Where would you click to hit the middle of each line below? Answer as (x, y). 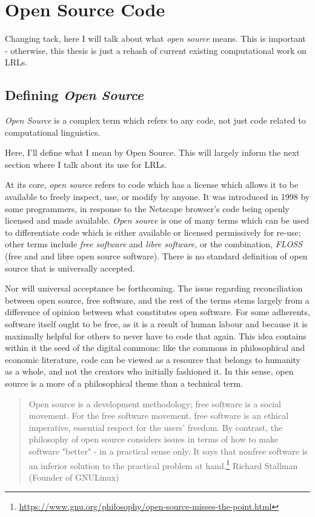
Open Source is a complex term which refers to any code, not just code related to (155, 120)
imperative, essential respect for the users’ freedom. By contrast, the (156, 427)
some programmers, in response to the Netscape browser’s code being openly (147, 208)
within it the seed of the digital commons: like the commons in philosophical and (155, 348)
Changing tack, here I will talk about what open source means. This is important (155, 38)
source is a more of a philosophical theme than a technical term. (124, 383)
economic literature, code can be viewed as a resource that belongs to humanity (153, 359)
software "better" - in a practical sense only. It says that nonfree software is (168, 451)
